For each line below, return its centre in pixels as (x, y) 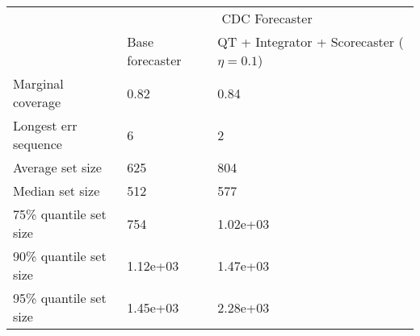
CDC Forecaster (267, 18)
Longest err (45, 125)
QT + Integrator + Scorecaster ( (311, 41)
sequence (38, 144)
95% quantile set (60, 298)
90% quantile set (60, 256)
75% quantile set (60, 214)
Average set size (57, 167)
